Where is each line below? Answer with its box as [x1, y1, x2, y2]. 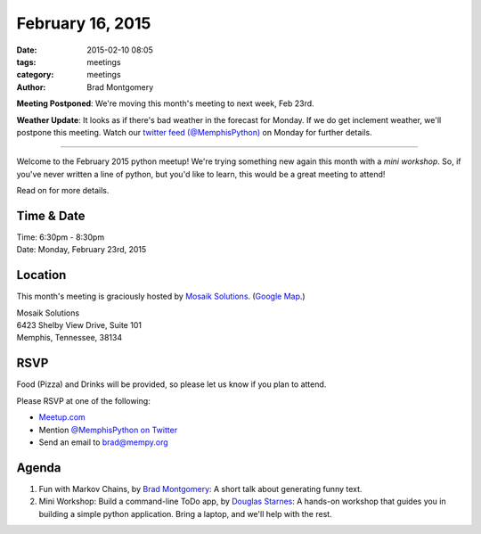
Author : [16, 81, 46, 93]
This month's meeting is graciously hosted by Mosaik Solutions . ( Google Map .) [16, 291, 306, 302]
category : [16, 70, 54, 80]
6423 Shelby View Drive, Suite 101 [16, 320, 143, 331]
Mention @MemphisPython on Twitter [38, 424, 178, 435]
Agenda [16, 460, 61, 475]
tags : [16, 56, 37, 67]
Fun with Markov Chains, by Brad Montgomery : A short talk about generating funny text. [38, 483, 363, 494]
